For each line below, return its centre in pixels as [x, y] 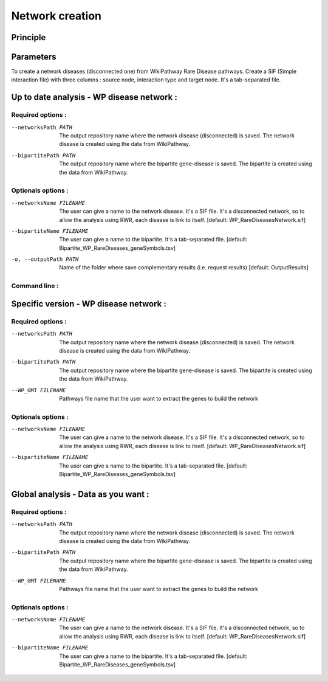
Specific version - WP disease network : [89, 304]
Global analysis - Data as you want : [80, 494]
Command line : [35, 286]
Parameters [34, 57]
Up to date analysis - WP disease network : [94, 97]
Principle [29, 37]
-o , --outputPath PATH [45, 259]
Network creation [56, 16]
